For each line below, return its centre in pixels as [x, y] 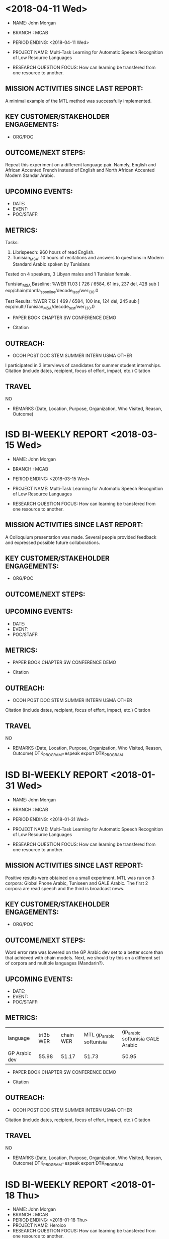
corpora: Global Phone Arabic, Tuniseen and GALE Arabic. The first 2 [77, 883]
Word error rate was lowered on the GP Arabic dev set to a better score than [84, 952]
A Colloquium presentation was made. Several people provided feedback [81, 537]
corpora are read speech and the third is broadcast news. [65, 888]
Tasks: [12, 242]
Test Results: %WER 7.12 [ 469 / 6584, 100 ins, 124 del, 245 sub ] [72, 301]
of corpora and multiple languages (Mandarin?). [55, 963]
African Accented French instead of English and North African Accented [80, 170]
